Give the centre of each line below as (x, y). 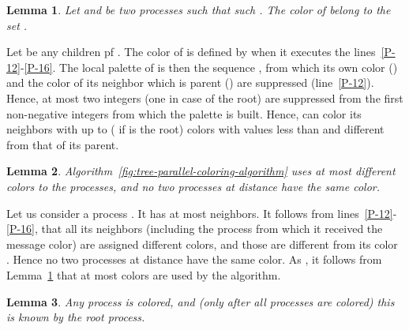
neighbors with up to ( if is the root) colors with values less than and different (195, 129)
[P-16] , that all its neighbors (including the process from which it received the (195, 229)
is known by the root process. (76, 317)
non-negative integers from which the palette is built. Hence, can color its (184, 113)
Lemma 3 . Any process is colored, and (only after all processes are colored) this (201, 301)
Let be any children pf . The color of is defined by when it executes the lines (191, 52)
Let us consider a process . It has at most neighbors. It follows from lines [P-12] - (202, 213)
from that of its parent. (63, 144)
